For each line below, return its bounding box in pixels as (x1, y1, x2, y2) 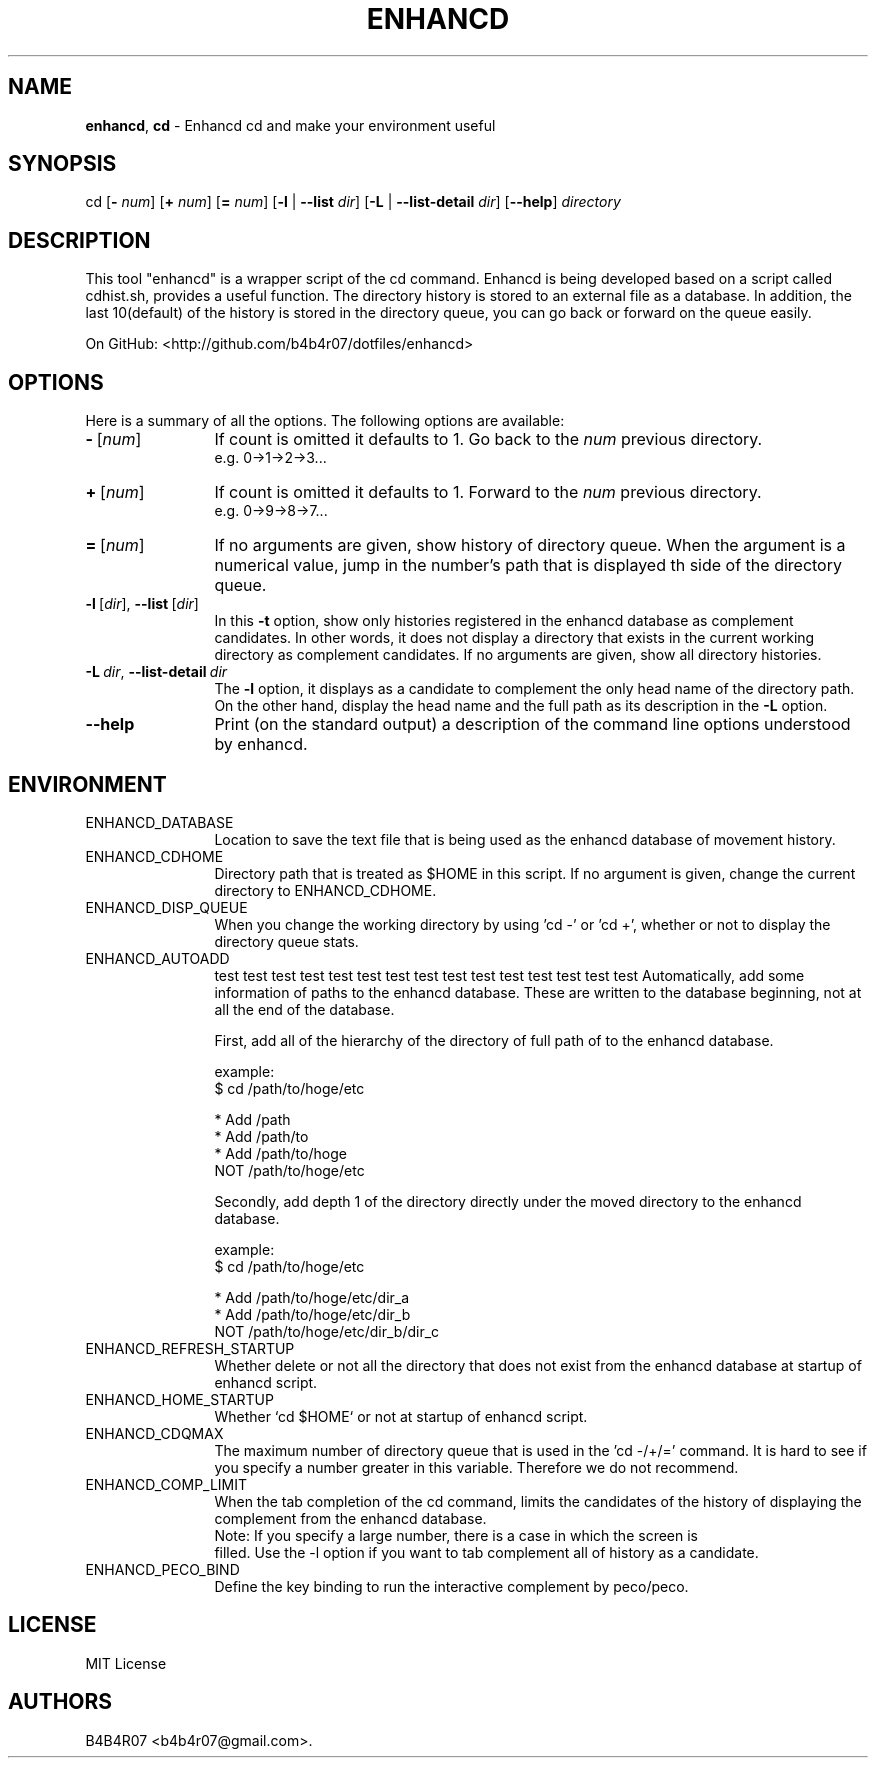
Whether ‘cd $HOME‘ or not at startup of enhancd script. (214, 1407, 588, 1425)
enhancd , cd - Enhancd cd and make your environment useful (85, 116, 496, 134)
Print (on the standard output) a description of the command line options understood (214, 714, 851, 735)
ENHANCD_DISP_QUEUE (85, 898, 248, 916)
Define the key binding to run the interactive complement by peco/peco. (214, 1577, 689, 1595)
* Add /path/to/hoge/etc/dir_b (214, 1305, 411, 1323)
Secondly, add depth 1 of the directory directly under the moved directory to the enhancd (214, 1192, 802, 1210)
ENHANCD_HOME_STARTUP (85, 1390, 274, 1408)
